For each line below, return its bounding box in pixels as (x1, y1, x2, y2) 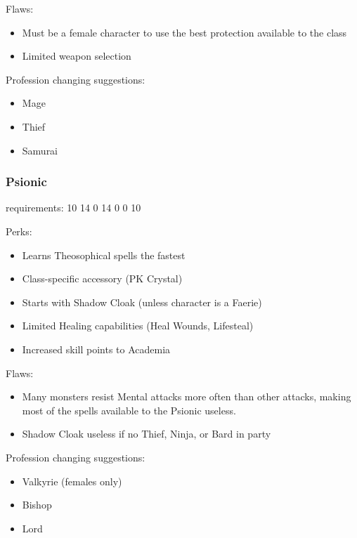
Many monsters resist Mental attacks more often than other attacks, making (22, 389, 351, 404)
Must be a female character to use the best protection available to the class (22, 25, 347, 39)
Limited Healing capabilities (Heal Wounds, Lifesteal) (22, 318, 254, 333)
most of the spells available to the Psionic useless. (22, 402, 236, 417)
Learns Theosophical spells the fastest (22, 247, 186, 262)
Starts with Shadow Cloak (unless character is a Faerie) (22, 294, 262, 309)
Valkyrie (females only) (22, 473, 122, 488)
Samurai (22, 143, 58, 157)
